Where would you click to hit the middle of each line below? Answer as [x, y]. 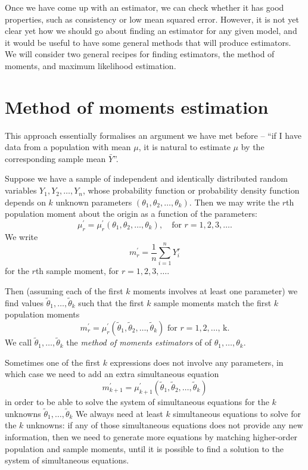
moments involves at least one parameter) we [215, 291]
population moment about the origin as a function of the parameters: [131, 214]
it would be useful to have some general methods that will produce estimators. [148, 42]
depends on [25, 202]
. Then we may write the [234, 202]
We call [18, 342]
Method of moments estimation [137, 106]
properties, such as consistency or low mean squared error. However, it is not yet [152, 19]
